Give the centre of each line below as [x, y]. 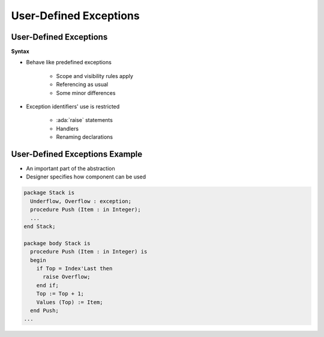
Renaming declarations [85, 137]
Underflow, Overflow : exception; [81, 201]
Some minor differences [86, 93]
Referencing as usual [82, 85]
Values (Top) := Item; [70, 302]
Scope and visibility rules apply [94, 76]
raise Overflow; [67, 277]
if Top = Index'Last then [74, 268]
